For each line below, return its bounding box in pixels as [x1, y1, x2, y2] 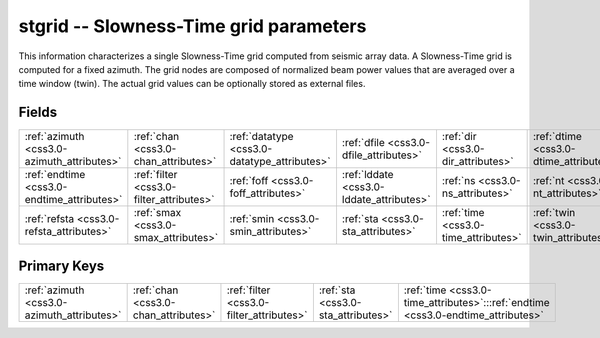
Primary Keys [18, 257, 105, 274]
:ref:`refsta [24, 212, 75, 226]
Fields [18, 104, 58, 121]
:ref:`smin [229, 212, 275, 226]
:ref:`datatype [229, 130, 294, 144]
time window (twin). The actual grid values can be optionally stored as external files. [18, 78, 366, 90]
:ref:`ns [441, 174, 476, 188]
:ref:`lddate [341, 168, 394, 182]
